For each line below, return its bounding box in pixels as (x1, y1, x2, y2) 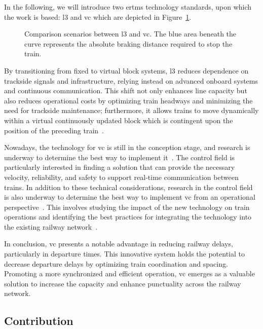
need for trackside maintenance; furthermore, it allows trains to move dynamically (4, 105, 259, 116)
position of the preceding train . (4, 125, 104, 135)
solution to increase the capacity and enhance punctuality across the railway (4, 278, 241, 288)
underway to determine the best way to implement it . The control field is (4, 152, 235, 162)
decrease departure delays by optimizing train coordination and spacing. (4, 258, 228, 269)
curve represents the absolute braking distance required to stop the (24, 38, 233, 49)
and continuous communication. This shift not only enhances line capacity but (4, 85, 247, 96)
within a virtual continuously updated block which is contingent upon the (4, 115, 233, 125)
